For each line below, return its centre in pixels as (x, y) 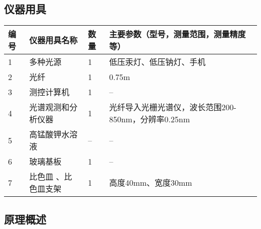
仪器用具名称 (53, 40)
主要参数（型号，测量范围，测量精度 (177, 34)
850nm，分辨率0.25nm (150, 119)
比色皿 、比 (51, 177)
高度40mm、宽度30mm (151, 183)
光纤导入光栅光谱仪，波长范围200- (173, 107)
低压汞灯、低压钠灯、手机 (157, 62)
